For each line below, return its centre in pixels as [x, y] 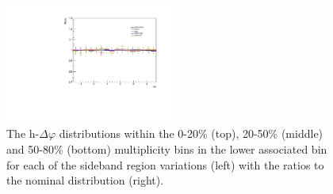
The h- [23, 133]
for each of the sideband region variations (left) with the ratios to [165, 164]
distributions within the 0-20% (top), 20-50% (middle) [191, 133]
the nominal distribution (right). [85, 180]
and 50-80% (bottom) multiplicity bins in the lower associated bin [167, 149]
